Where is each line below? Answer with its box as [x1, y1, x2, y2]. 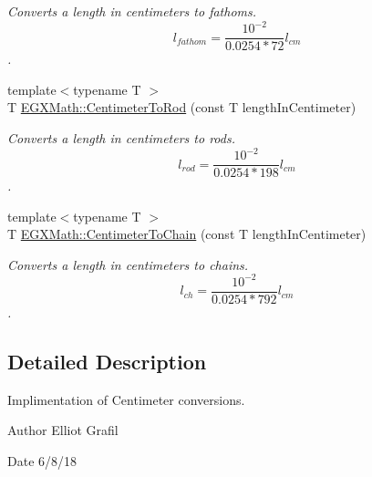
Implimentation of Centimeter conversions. [7, 389, 245, 409]
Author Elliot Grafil [7, 420, 119, 440]
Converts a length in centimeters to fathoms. [7, 2, 257, 20]
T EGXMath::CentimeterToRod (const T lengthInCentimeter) [7, 98, 356, 117]
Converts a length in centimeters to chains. [7, 254, 249, 274]
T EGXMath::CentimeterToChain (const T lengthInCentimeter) [7, 224, 367, 244]
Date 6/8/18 [7, 451, 77, 471]
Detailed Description [7, 347, 207, 376]
